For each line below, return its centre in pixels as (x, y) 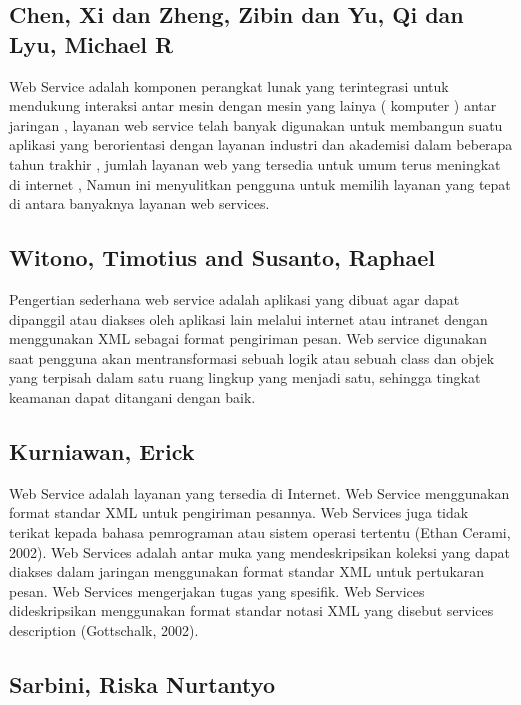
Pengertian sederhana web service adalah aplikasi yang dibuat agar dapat (234, 298)
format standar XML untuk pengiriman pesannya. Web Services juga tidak (239, 512)
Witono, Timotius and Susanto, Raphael (222, 257)
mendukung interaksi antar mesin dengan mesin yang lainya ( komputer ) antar (253, 105)
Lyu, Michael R (91, 43)
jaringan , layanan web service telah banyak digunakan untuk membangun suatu (256, 124)
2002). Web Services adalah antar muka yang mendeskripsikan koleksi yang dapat (259, 551)
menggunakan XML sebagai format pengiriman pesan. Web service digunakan (248, 338)
